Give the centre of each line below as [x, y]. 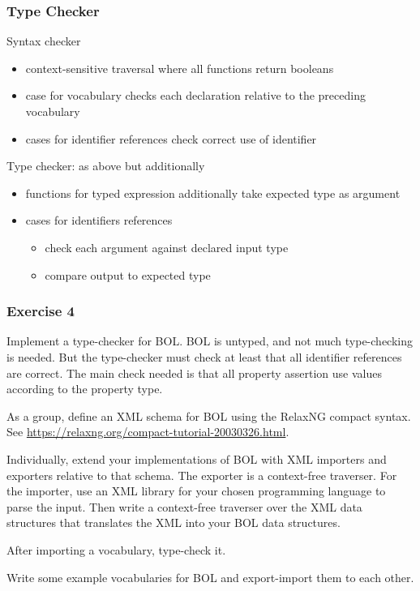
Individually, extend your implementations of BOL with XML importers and [197, 458]
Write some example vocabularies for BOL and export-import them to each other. [210, 577]
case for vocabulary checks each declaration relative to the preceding [195, 95]
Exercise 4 [41, 311]
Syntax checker [44, 41]
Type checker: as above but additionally [106, 166]
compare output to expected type [128, 274]
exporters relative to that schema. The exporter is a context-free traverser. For [202, 475]
